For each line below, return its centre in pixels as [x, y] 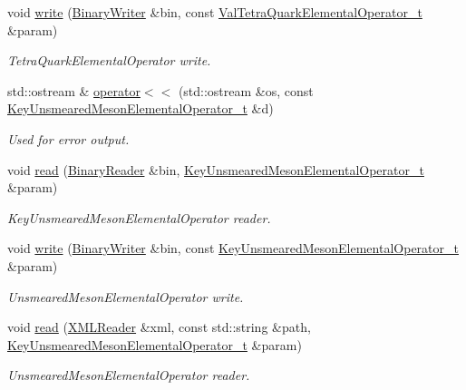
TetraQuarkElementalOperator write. [109, 60]
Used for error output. [68, 138]
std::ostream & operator [74, 90]
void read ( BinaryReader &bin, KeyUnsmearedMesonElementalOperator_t [216, 169]
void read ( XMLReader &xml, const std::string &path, [159, 327]
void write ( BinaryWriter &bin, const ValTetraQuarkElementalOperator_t [215, 12]
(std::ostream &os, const [246, 90]
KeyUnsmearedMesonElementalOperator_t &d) [141, 108]
